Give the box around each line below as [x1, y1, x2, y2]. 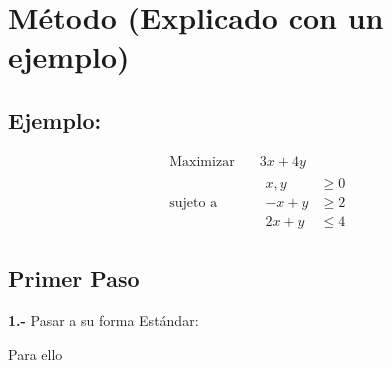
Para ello [8, 343, 63, 364]
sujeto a [169, 195, 218, 210]
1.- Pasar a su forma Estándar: [8, 310, 199, 331]
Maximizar [169, 154, 235, 169]
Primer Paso [8, 263, 140, 294]
